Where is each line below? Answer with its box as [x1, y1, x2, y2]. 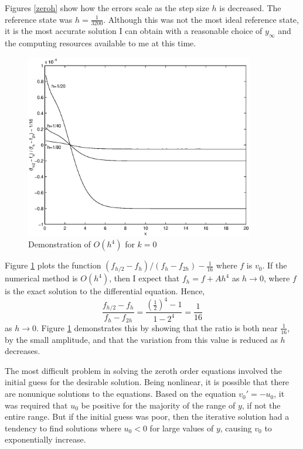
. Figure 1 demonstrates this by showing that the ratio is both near [36, 321, 278, 334]
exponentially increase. [5, 433, 86, 445]
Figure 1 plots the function [5, 259, 101, 271]
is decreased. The [219, 2, 281, 13]
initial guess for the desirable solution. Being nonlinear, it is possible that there [5, 376, 290, 388]
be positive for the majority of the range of [81, 399, 236, 411]
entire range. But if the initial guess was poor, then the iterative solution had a [5, 410, 290, 423]
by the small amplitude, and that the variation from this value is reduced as [5, 333, 278, 345]
